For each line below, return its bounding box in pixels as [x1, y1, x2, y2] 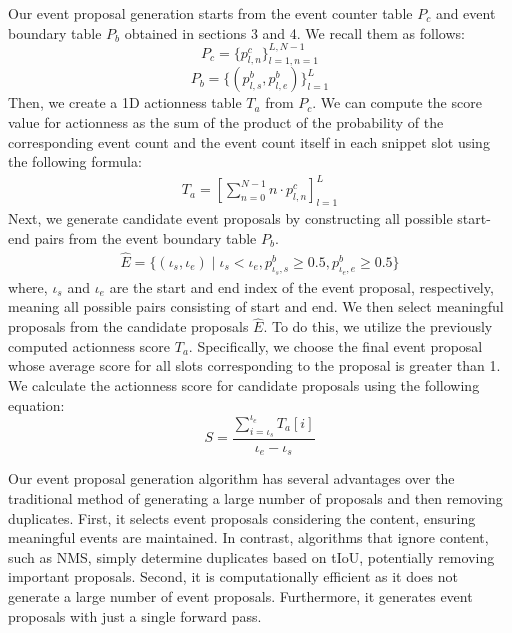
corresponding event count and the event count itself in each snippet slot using [8, 131, 490, 152]
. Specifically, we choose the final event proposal [188, 335, 483, 356]
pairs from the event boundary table [34, 227, 257, 248]
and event [435, 3, 496, 23]
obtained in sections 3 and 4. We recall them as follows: [124, 22, 465, 43]
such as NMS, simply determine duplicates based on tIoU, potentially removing [8, 546, 495, 567]
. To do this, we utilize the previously [263, 316, 493, 337]
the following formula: [8, 151, 142, 172]
